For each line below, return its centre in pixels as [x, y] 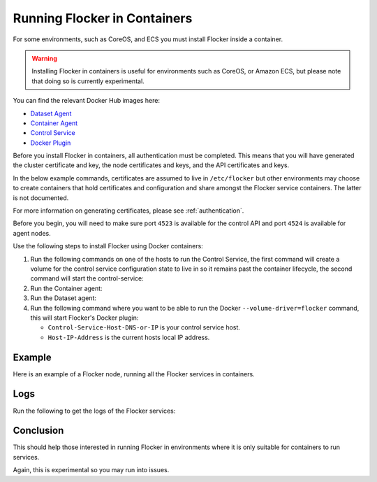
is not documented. [41, 198]
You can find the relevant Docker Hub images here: [87, 101]
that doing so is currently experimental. [88, 81]
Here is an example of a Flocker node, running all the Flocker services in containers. [134, 374]
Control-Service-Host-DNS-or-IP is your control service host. [144, 327]
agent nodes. [32, 233]
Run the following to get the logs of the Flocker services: [94, 411]
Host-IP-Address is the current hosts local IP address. [129, 337]
